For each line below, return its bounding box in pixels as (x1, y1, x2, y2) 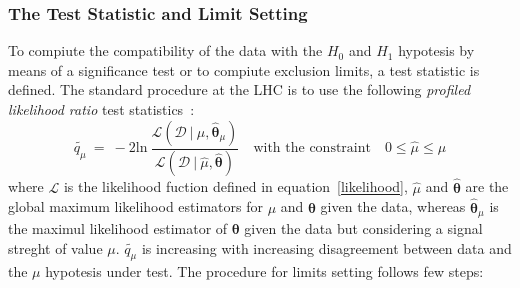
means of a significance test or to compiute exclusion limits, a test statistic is (8, 59, 480, 80)
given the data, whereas (320, 196, 466, 217)
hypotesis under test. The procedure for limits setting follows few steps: (45, 261, 484, 282)
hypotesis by (398, 40, 475, 61)
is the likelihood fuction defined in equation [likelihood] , (63, 176, 408, 197)
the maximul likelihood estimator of (8, 217, 228, 238)
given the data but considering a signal (244, 217, 483, 238)
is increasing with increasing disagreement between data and (141, 237, 512, 258)
